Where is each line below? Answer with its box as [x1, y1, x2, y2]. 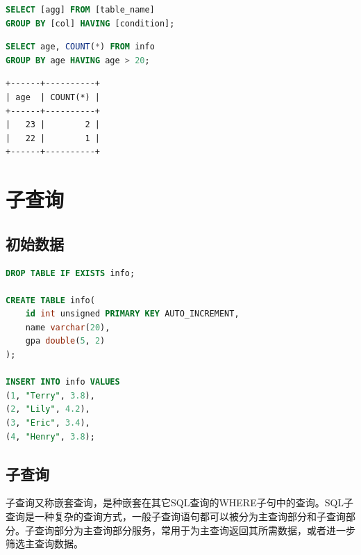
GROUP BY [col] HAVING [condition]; [6, 18, 175, 29]
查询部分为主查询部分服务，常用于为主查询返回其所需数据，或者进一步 [34, 522, 355, 537]
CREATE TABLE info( [6, 295, 95, 305]
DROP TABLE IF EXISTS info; [6, 268, 135, 278]
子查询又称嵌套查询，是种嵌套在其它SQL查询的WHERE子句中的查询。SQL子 [6, 495, 354, 510]
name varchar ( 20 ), [25, 322, 110, 332]
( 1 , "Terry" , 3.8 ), [6, 390, 95, 401]
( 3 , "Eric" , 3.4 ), [6, 418, 90, 428]
